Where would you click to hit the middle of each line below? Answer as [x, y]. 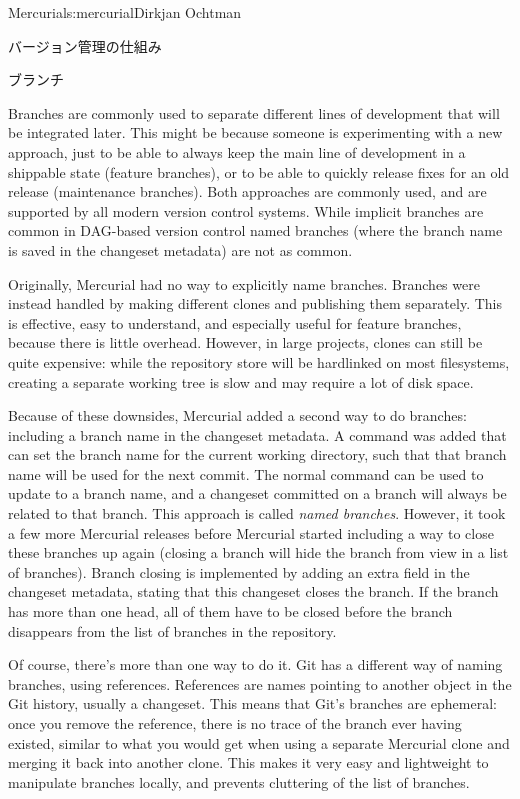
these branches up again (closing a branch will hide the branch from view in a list [258, 552]
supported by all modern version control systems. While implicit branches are [246, 210]
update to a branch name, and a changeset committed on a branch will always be [257, 493]
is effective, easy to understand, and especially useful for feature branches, [235, 322]
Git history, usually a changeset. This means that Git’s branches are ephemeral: [252, 703]
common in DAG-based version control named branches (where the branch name [255, 230]
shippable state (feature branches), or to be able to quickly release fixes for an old [259, 171]
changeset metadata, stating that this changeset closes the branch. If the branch [253, 591]
